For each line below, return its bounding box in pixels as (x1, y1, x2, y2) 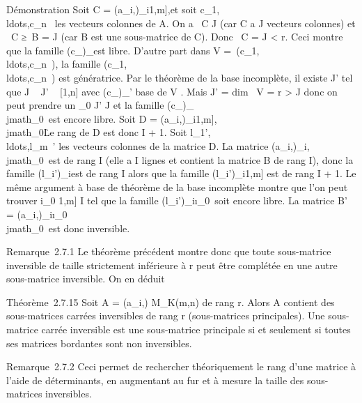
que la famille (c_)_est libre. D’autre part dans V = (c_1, (6, 43, 260, 57)
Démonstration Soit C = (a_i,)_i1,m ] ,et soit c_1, (6, 2, 220, 16)
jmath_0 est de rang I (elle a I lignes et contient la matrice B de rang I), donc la (6, 152, 354, 167)
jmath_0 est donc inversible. (6, 220, 130, 235)
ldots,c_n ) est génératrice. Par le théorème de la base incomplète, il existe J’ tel (6, 70, 353, 84)
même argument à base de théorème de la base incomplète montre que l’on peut (6, 179, 348, 194)
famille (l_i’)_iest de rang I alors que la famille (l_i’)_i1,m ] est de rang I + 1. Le (6, 166, 356, 181)
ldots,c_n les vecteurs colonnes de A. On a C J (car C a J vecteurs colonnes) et (6, 15, 356, 30)
